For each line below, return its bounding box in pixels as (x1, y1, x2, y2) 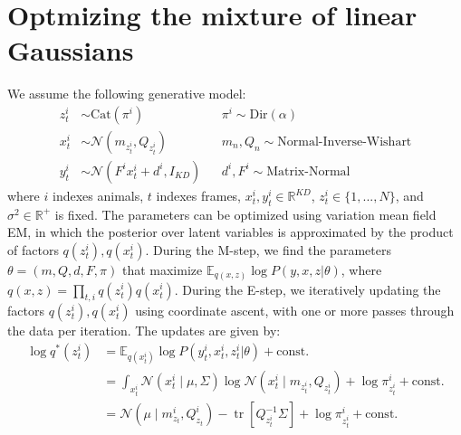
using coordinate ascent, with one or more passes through (135, 301, 455, 320)
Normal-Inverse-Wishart (277, 135, 412, 148)
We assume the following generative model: (7, 84, 246, 103)
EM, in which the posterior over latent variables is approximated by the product (7, 222, 454, 241)
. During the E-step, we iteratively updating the (174, 279, 441, 298)
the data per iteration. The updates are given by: (7, 321, 281, 340)
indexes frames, (156, 186, 242, 204)
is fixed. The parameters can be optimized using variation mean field (54, 204, 437, 223)
